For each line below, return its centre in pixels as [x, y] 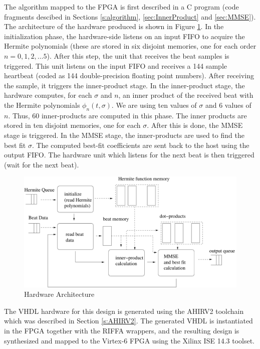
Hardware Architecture [59, 294]
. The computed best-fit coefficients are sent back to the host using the [141, 145]
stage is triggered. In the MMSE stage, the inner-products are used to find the [124, 135]
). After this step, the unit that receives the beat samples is [138, 55]
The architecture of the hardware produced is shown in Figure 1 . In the [114, 26]
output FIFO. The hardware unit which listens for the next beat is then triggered [129, 155]
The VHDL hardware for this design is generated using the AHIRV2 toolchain [124, 311]
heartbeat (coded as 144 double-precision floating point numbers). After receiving [129, 75]
